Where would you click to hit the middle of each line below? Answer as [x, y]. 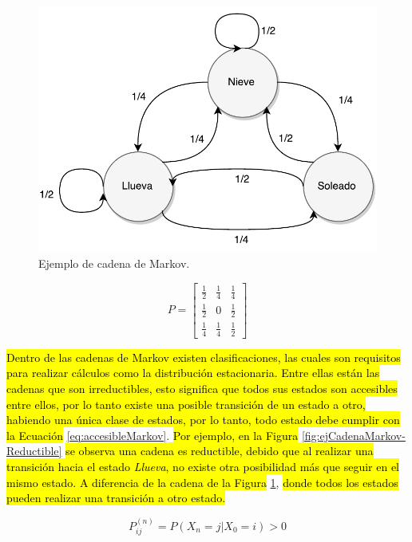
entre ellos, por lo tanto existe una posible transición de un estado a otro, [186, 404]
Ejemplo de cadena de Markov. [114, 263]
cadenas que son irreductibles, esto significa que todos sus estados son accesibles [202, 388]
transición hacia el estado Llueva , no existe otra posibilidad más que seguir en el [203, 466]
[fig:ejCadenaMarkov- [353, 435]
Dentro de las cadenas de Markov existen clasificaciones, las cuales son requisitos [204, 357]
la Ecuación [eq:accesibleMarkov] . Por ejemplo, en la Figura [153, 435]
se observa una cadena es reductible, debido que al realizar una [220, 451]
